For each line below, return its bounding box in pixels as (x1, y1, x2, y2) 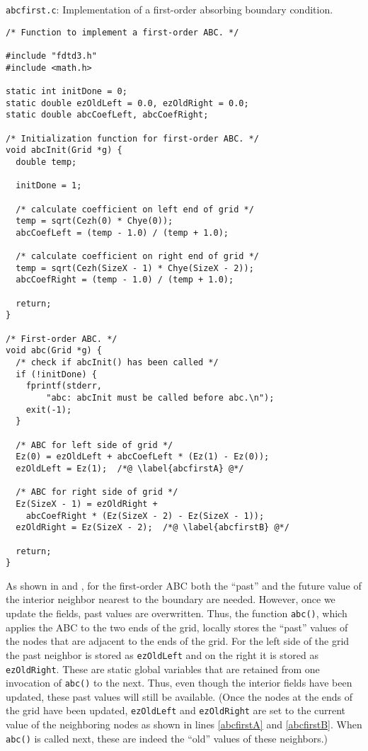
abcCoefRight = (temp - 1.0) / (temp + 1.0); (16, 275, 234, 285)
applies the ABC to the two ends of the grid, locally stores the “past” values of (6, 619, 348, 634)
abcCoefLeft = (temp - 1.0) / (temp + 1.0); (16, 227, 229, 238)
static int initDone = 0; (6, 86, 127, 96)
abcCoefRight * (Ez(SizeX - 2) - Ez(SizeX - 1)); (25, 510, 265, 521)
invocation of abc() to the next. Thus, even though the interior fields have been (6, 675, 352, 690)
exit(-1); (25, 404, 72, 415)
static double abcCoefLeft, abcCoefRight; (6, 110, 209, 120)
